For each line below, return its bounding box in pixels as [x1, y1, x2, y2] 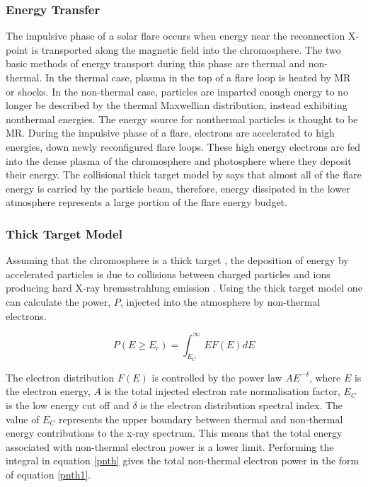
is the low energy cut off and [6, 398, 130, 413]
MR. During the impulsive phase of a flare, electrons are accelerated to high [6, 125, 335, 140]
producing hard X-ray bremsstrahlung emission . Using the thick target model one [6, 280, 362, 295]
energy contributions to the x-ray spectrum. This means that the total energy [6, 425, 343, 440]
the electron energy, [6, 384, 91, 399]
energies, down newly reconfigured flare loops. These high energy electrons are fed [6, 139, 361, 154]
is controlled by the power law [151, 369, 282, 384]
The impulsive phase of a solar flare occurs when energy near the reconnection [6, 28, 345, 43]
